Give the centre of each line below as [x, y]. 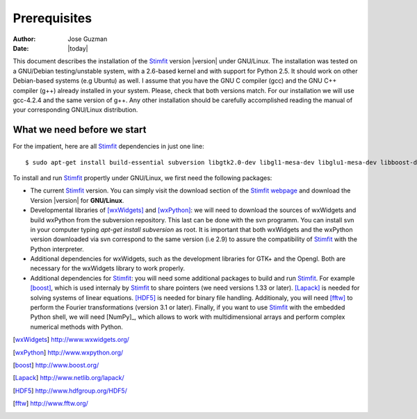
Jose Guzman [88, 39]
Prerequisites [52, 18]
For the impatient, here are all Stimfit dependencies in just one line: [108, 147]
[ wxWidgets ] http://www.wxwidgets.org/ [71, 340]
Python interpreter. [57, 249]
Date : [21, 48]
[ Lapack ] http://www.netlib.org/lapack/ [68, 378]
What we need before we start [80, 130]
